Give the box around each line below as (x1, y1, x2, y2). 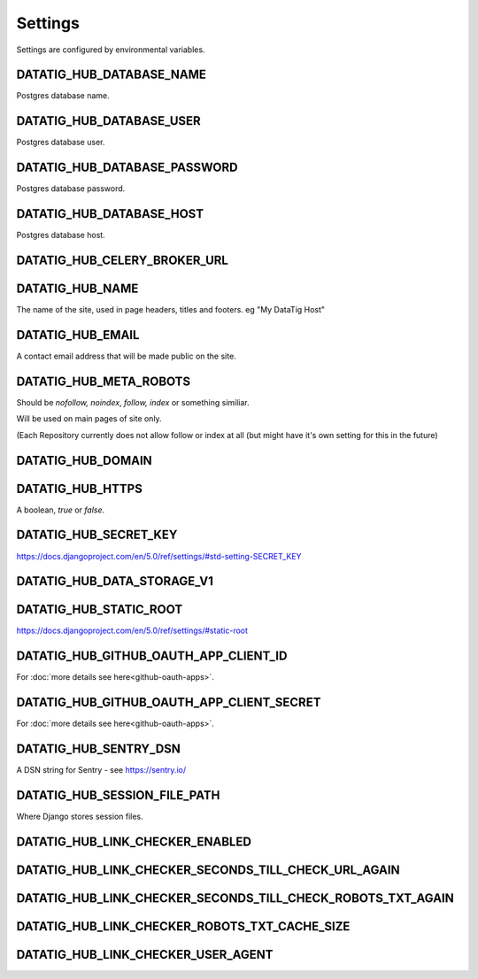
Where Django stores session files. (16, 811, 143, 822)
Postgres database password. (16, 183, 126, 194)
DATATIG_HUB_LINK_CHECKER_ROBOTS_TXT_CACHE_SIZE (16, 919, 351, 934)
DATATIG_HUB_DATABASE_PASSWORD (16, 160, 238, 175)
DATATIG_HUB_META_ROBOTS (16, 374, 190, 389)
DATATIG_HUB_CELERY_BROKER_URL (16, 252, 229, 267)
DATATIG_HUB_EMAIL (16, 328, 140, 343)
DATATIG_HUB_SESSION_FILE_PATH (16, 788, 220, 803)
